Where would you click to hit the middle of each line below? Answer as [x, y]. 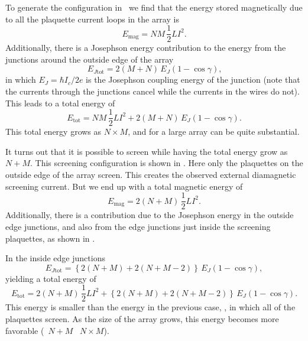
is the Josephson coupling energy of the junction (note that [193, 79]
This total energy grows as [54, 131]
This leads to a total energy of [60, 103]
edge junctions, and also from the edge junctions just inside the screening [138, 226]
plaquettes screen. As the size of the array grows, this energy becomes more [142, 318]
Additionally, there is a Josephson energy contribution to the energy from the [146, 48]
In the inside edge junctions [55, 258]
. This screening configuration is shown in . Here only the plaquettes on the [166, 163]
